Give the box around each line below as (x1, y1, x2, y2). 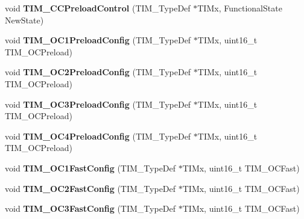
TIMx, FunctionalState (197, 2, 282, 14)
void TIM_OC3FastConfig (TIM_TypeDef (5, 202, 176, 215)
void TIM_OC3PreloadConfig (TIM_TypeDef (5, 97, 191, 110)
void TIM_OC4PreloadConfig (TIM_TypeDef (5, 129, 191, 142)
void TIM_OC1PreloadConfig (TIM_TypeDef (5, 34, 191, 46)
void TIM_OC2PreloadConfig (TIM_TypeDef (5, 66, 191, 78)
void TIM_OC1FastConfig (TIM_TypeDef (5, 161, 176, 174)
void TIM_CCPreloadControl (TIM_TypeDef (5, 2, 191, 14)
